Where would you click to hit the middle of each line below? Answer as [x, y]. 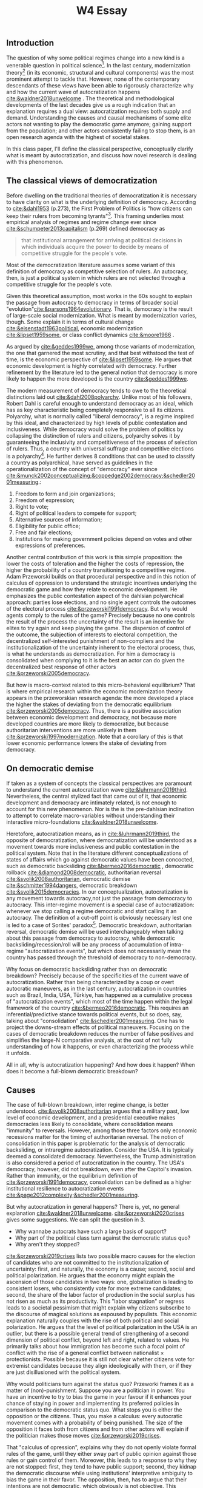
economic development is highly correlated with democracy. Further [92, 366]
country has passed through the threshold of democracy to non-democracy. [101, 957]
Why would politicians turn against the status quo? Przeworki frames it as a [100, 1384]
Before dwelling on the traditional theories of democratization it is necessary [101, 195]
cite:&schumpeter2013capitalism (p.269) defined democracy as [86, 229]
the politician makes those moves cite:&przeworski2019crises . [84, 1436]
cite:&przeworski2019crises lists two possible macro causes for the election [101, 1256]
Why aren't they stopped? [47, 1245]
